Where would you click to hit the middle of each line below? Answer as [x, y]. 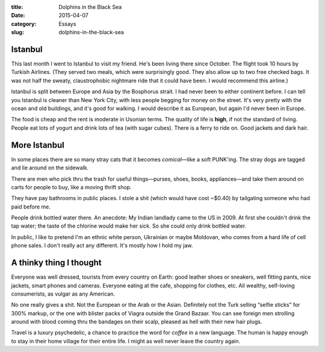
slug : [17, 32]
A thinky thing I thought [56, 263]
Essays [67, 23]
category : [24, 23]
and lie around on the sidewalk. [50, 168]
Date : [18, 16]
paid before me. [31, 207]
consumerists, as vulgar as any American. [63, 294]
